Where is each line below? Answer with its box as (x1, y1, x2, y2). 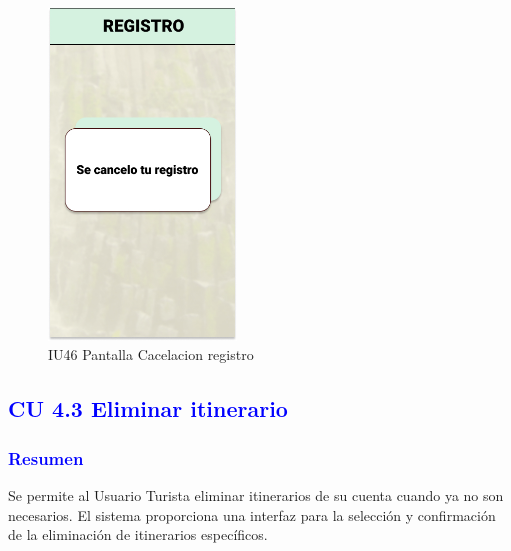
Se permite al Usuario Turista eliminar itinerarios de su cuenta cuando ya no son (8, 484, 504, 505)
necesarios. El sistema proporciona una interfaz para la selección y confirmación (8, 504, 496, 525)
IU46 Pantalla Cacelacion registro (48, 344, 254, 365)
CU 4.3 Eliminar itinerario (8, 393, 288, 424)
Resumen (8, 445, 84, 470)
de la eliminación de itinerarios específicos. (8, 524, 268, 545)
